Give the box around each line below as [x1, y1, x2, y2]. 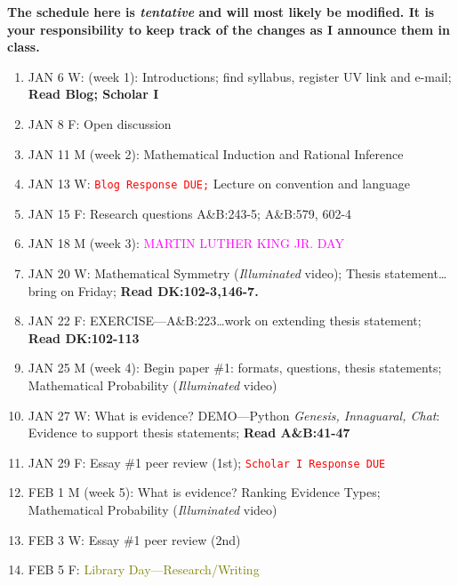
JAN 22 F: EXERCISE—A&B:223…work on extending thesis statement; [28, 311, 422, 330]
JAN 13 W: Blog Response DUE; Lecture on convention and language [28, 174, 410, 193]
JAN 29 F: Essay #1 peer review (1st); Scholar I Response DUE [28, 453, 386, 471]
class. [7, 37, 40, 56]
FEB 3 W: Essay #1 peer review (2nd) [28, 530, 241, 549]
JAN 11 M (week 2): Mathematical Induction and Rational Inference [28, 144, 404, 163]
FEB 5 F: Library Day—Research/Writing [28, 560, 260, 579]
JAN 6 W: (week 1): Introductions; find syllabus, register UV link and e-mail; [28, 67, 452, 85]
